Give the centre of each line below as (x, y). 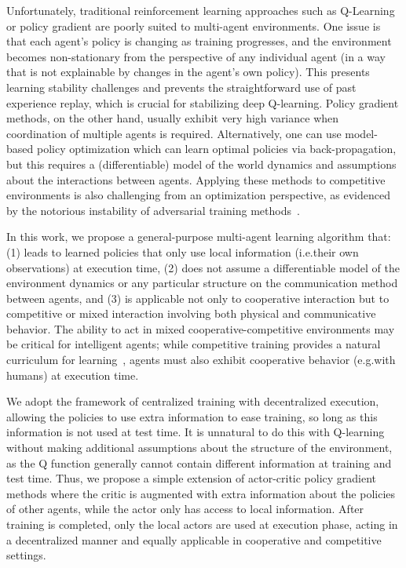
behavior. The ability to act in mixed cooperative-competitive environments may (201, 328)
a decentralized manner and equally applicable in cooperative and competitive (194, 539)
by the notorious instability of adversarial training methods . (153, 210)
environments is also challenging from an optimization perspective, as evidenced (198, 195)
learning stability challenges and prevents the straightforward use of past (181, 87)
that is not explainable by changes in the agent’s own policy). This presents (188, 72)
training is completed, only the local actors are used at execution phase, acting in (202, 524)
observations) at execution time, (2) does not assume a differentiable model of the (203, 267)
